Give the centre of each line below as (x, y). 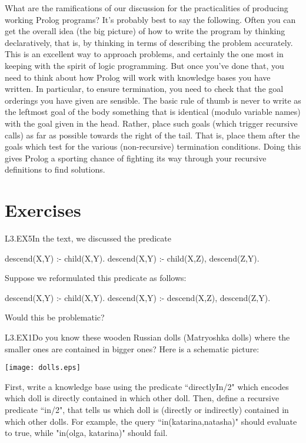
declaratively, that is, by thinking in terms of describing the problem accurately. (149, 42)
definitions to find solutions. (55, 169)
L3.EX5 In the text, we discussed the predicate (88, 238)
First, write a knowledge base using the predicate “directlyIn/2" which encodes (147, 386)
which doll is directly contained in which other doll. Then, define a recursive (142, 398)
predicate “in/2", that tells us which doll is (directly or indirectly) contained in (147, 410)
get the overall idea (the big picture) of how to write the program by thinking (145, 31)
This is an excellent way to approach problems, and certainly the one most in (144, 54)
